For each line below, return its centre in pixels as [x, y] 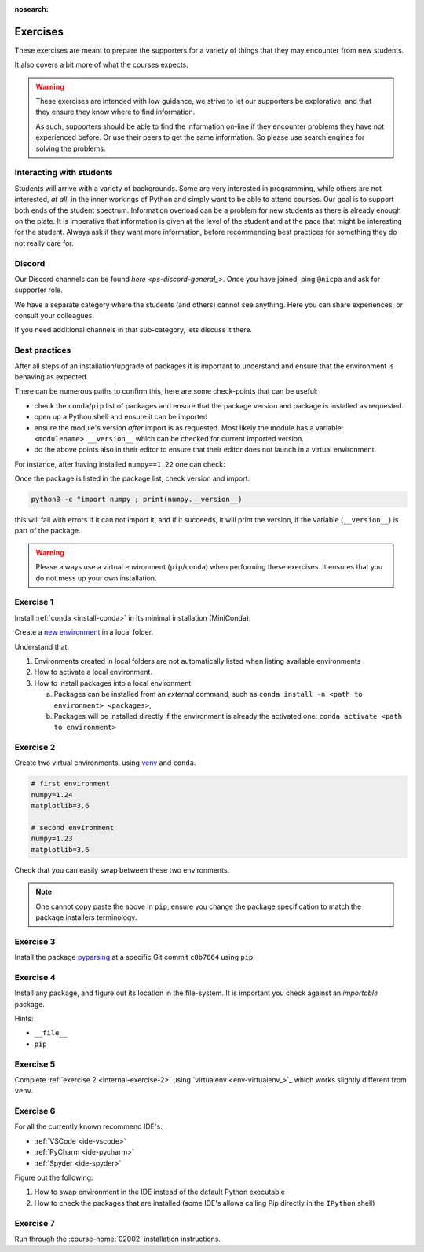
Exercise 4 [35, 977]
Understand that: [42, 646]
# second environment [73, 827]
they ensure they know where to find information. [115, 112]
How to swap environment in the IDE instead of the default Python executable [160, 1192]
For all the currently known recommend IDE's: [88, 1126]
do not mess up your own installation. [96, 578]
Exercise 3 [35, 941]
